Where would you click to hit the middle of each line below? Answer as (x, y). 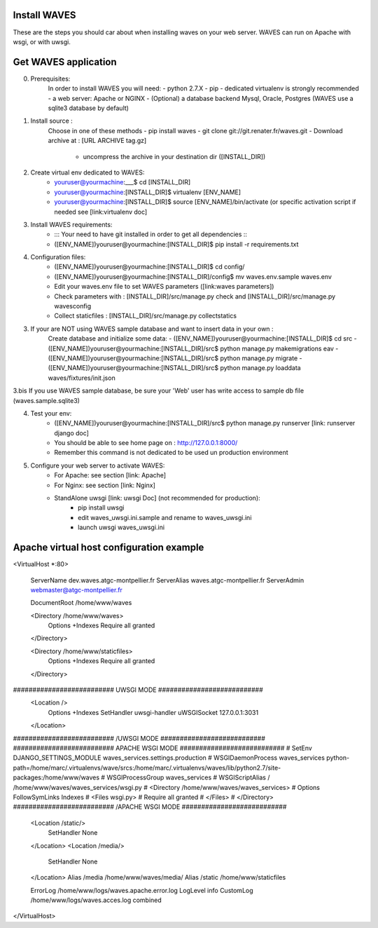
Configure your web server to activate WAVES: (98, 465)
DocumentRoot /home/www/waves (81, 603)
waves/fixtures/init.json (82, 378)
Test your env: (51, 413)
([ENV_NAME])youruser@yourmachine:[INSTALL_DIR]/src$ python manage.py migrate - (175, 358)
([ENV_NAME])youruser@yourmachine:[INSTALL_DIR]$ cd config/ (149, 267)
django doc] (71, 433)
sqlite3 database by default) (89, 108)
